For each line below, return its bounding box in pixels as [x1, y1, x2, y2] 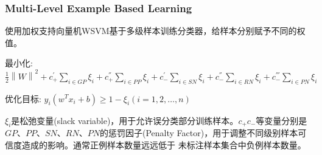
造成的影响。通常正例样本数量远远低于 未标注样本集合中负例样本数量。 [21, 138, 306, 151]
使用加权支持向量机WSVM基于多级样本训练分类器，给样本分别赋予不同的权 [5, 24, 306, 37]
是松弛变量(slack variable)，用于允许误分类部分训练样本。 [11, 114, 239, 126]
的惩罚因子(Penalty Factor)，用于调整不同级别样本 [100, 126, 298, 139]
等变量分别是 [256, 114, 307, 126]
